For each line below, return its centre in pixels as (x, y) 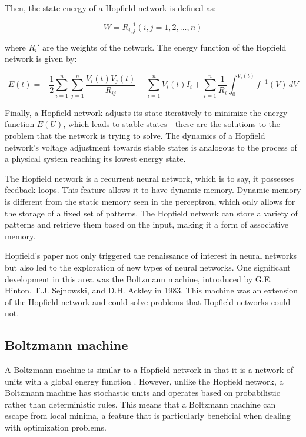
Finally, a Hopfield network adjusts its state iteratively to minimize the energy (146, 112)
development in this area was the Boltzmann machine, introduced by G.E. (139, 278)
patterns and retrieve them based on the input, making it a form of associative (147, 224)
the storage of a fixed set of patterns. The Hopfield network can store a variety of (151, 213)
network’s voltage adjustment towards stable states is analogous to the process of (151, 147)
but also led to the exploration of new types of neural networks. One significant (148, 267)
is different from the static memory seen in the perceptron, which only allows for (150, 201)
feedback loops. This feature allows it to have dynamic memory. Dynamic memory (153, 190)
